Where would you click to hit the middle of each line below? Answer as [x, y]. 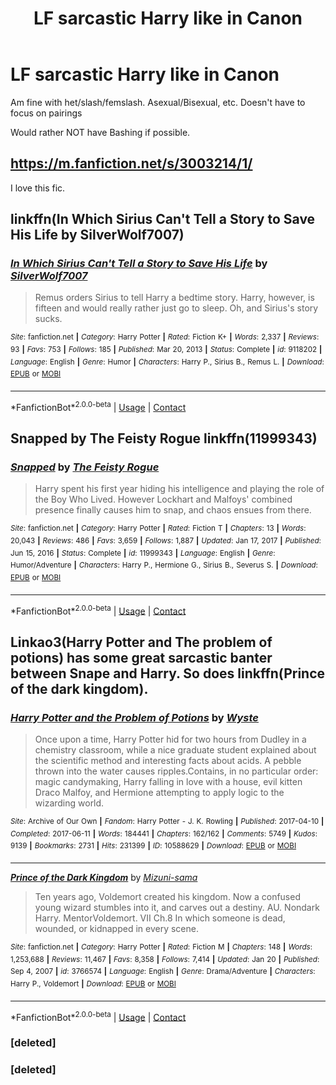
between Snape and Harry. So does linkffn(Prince [168, 673]
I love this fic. [38, 188]
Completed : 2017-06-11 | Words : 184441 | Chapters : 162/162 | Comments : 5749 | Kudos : [164, 833]
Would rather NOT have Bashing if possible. [100, 132]
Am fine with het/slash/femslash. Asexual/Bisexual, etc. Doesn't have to [158, 102]
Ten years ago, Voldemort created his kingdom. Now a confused [167, 896]
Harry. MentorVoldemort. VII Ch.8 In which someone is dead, [160, 918]
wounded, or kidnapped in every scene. [116, 928]
